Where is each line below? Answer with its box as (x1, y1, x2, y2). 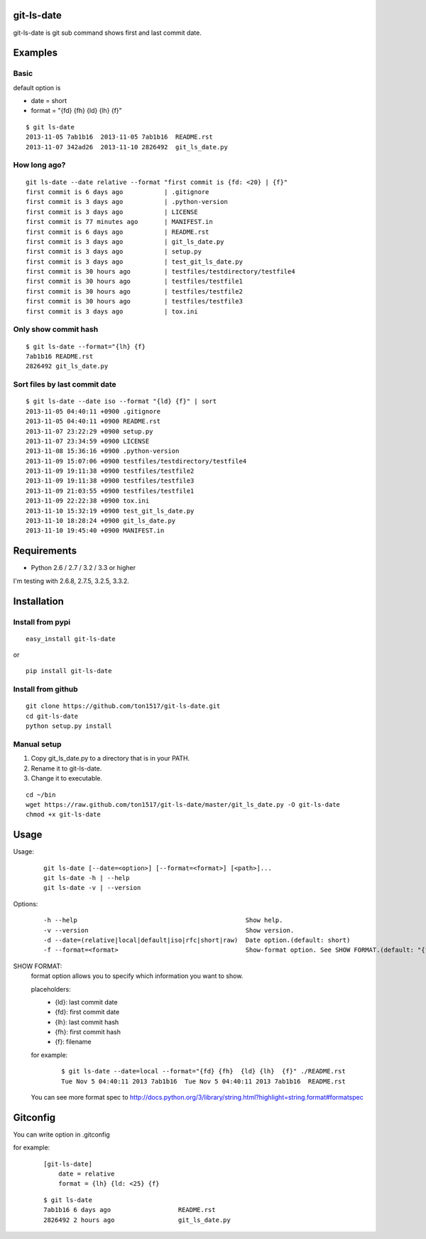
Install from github (13, 685, 78, 694)
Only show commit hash (13, 324, 99, 334)
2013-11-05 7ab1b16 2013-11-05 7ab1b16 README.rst (26, 133, 213, 141)
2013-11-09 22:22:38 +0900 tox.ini (26, 497, 150, 505)
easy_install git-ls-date (26, 635, 116, 643)
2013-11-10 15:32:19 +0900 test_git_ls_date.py (26, 507, 195, 515)
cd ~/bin (26, 790, 56, 799)
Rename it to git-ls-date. (31, 764, 102, 773)
